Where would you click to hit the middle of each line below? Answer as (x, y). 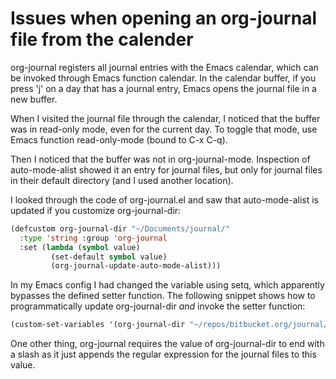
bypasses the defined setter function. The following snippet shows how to (163, 296)
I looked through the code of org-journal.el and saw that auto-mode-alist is (164, 199)
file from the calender (102, 39)
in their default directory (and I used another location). (122, 180)
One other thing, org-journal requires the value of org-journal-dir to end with (167, 344)
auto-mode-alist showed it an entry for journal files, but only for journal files (166, 169)
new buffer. (34, 99)
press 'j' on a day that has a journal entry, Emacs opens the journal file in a (163, 88)
